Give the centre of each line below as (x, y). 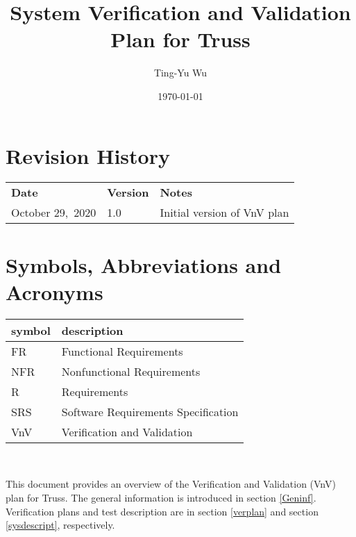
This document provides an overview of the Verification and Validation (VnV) (171, 484)
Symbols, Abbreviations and (144, 264)
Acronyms (54, 291)
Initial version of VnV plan (224, 213)
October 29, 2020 (54, 213)
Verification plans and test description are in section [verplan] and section (162, 511)
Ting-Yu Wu (180, 73)
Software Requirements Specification (150, 411)
